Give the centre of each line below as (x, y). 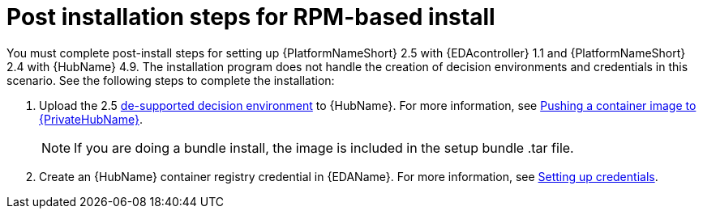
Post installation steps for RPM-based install (251, 17)
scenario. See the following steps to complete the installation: (171, 80)
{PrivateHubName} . (91, 119)
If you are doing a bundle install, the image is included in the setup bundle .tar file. (324, 148)
